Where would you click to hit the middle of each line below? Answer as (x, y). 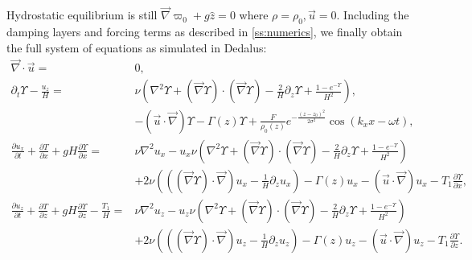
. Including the (373, 15)
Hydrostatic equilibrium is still (82, 15)
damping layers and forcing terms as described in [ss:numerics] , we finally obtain (205, 32)
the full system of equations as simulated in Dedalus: (137, 47)
